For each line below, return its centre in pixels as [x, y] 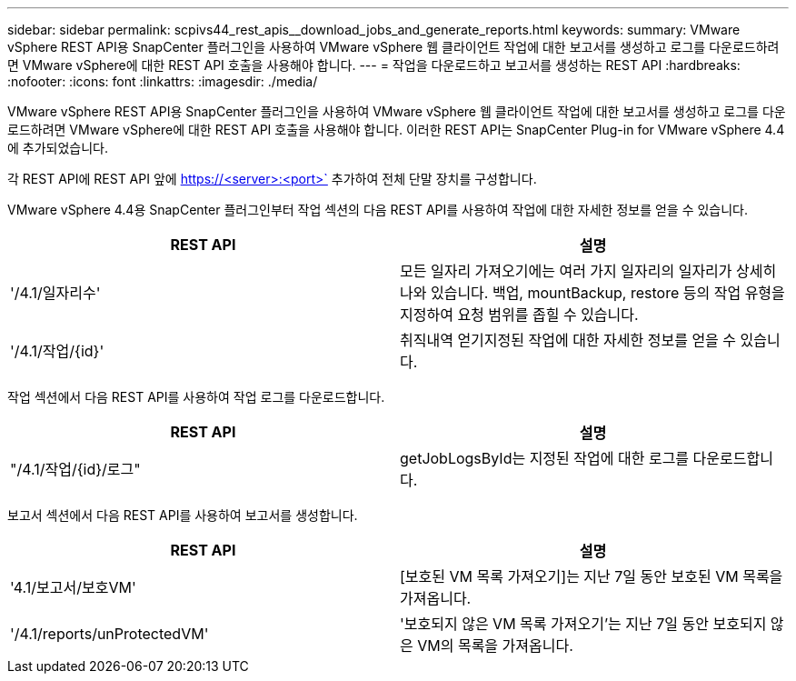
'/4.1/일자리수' [55, 293]
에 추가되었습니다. [58, 148]
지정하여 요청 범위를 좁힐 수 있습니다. [519, 315]
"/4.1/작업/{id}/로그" [75, 469]
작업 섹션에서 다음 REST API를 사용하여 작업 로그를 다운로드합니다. [196, 397]
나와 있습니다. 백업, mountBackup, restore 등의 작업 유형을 [592, 293]
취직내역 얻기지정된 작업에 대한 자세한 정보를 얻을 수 [568, 340]
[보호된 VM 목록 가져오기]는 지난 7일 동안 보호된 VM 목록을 [592, 576]
